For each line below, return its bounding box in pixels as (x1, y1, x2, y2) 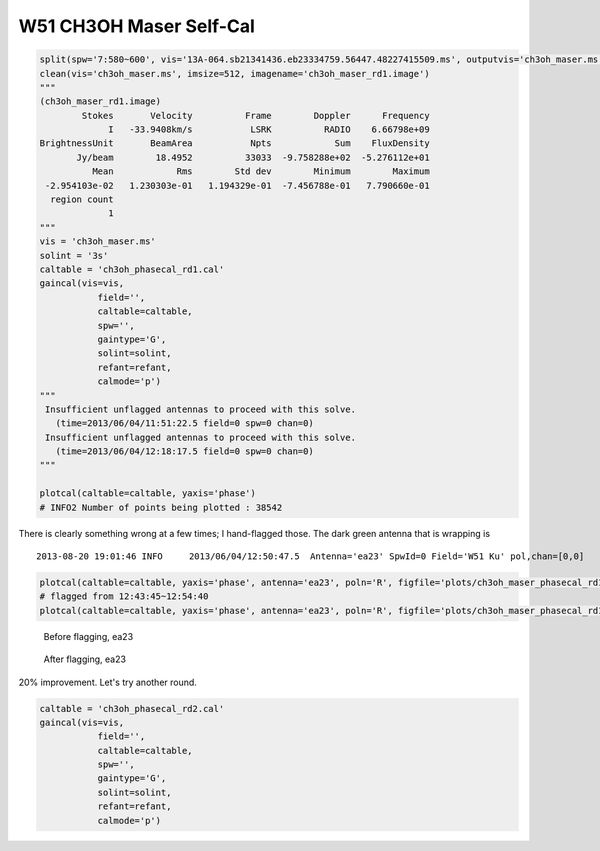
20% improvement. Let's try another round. (18, 676, 197, 688)
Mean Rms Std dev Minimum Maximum (91, 166, 430, 177)
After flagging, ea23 (43, 653, 127, 665)
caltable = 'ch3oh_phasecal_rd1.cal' (39, 264, 225, 275)
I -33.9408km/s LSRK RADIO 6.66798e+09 (108, 124, 430, 135)
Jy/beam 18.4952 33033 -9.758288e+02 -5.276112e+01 (76, 151, 430, 163)
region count (50, 194, 114, 205)
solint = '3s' (39, 250, 109, 261)
